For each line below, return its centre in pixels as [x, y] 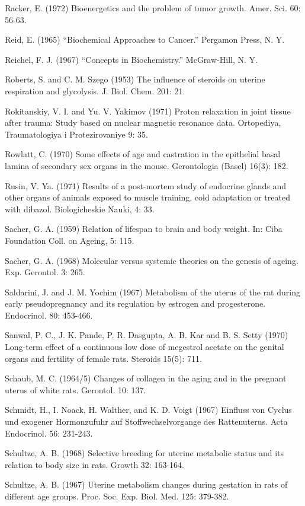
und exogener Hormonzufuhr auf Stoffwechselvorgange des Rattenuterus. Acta [146, 421]
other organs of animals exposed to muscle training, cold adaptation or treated [147, 197]
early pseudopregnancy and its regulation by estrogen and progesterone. [135, 303]
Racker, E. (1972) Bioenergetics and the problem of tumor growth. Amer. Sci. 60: [153, 8]
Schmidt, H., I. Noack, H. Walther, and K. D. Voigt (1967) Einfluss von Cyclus [148, 410]
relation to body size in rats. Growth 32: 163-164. [94, 464]
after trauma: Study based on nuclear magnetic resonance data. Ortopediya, [143, 122]
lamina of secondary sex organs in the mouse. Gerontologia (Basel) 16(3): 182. [147, 165]
